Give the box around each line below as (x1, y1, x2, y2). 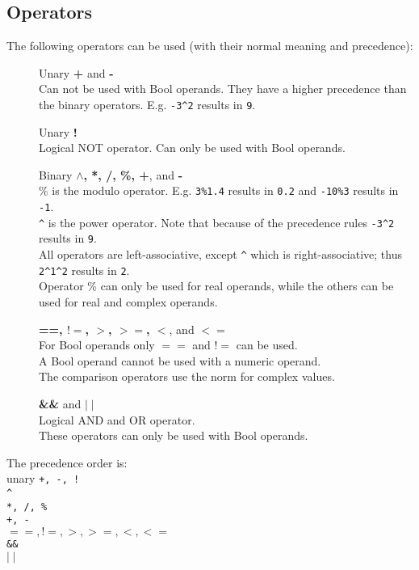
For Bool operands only (39, 336, 155, 353)
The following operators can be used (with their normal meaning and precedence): (6, 37, 413, 54)
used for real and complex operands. (39, 293, 218, 310)
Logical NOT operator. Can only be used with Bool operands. (39, 139, 346, 156)
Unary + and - (39, 64, 114, 81)
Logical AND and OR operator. (39, 411, 195, 428)
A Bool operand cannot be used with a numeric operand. (39, 352, 321, 369)
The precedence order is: (6, 454, 128, 471)
